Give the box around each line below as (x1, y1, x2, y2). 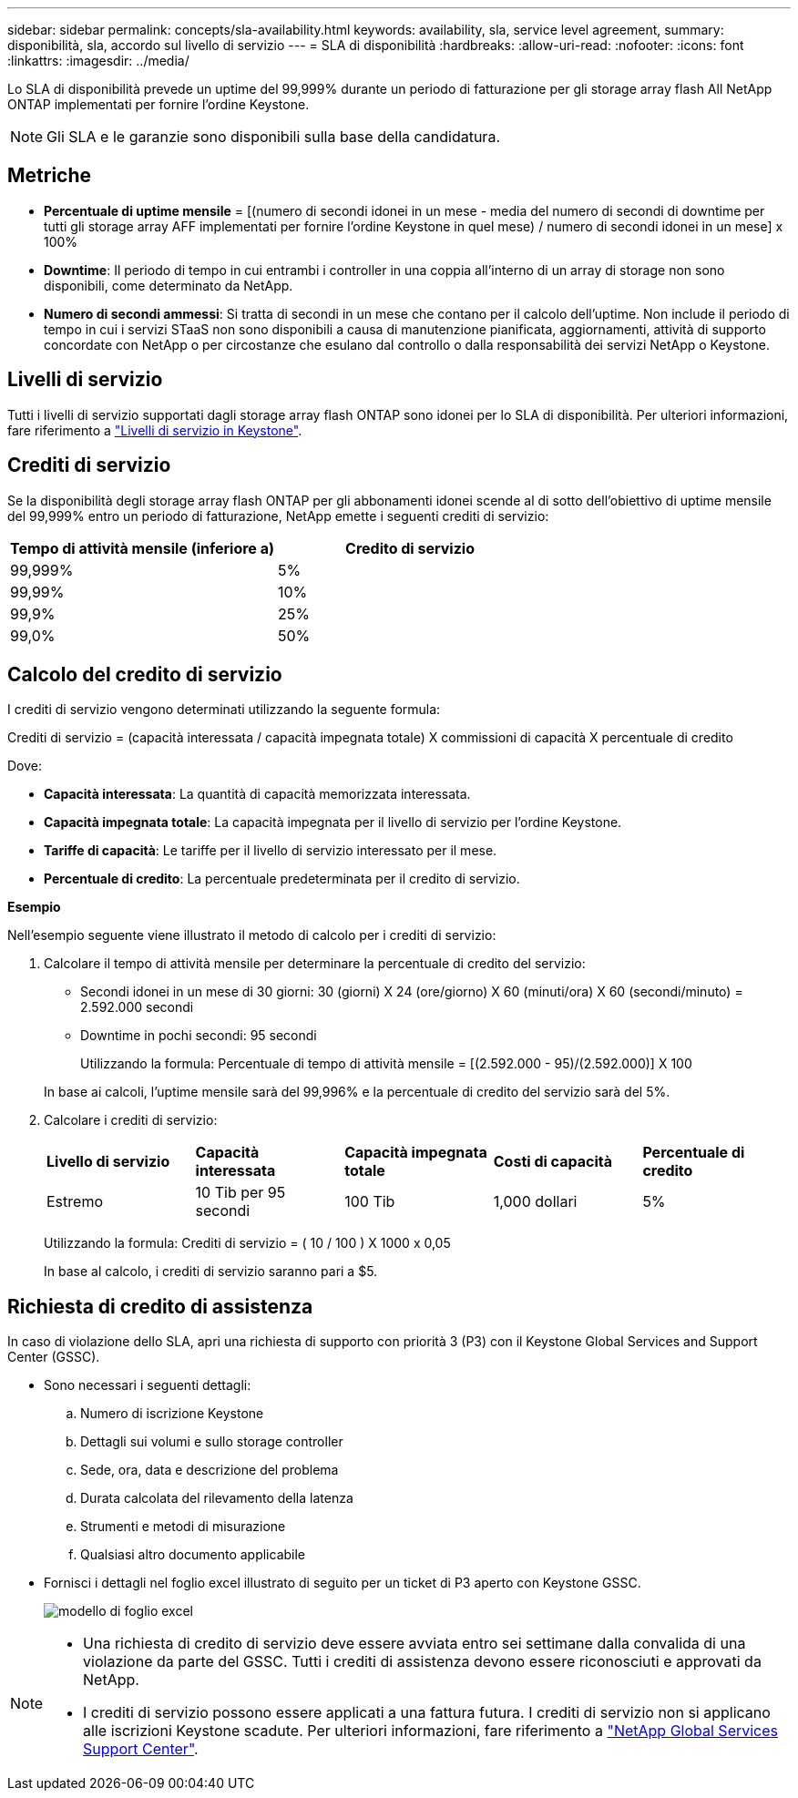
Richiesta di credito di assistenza (7, 1294, 313, 1318)
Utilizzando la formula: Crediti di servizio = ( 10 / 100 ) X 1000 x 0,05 (44, 1235, 451, 1251)
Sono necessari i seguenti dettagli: (44, 1377, 251, 1394)
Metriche (7, 164, 92, 188)
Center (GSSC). (7, 1349, 100, 1365)
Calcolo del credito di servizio (7, 662, 282, 686)
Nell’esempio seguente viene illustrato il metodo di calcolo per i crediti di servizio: (7, 927, 496, 944)
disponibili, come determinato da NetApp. (44, 277, 293, 293)
